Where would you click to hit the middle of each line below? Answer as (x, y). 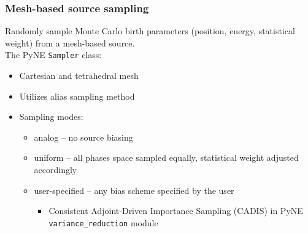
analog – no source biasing (83, 137)
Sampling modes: (51, 116)
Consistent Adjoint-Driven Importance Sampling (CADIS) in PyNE (176, 211)
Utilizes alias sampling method (77, 96)
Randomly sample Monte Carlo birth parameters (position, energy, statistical (150, 31)
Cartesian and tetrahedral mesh (79, 76)
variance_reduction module (103, 222)
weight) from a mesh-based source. (70, 43)
